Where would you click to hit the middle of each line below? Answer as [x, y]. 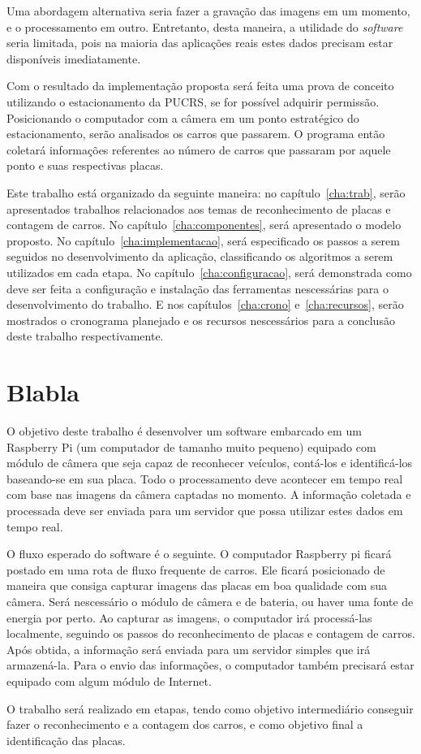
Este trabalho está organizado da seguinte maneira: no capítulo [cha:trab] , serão [206, 192]
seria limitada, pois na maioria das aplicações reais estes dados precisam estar [200, 43]
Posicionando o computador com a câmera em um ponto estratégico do [183, 117]
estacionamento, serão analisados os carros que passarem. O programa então [196, 134]
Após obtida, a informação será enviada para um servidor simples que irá [189, 649]
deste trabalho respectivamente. [85, 336]
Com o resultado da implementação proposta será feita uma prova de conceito [200, 86]
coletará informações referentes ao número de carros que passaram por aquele [199, 149]
